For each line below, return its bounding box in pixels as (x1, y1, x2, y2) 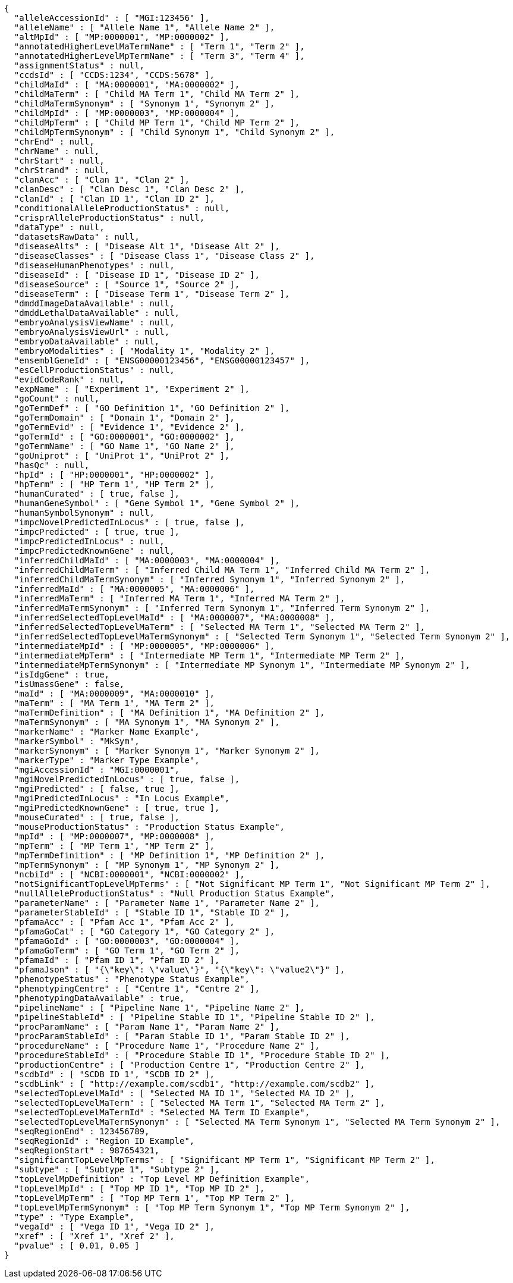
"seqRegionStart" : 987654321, (14, 1146, 160, 1155)
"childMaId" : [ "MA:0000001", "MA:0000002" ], (14, 80, 240, 89)
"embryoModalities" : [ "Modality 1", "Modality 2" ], (14, 346, 275, 356)
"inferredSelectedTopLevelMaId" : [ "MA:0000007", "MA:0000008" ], (14, 613, 335, 622)
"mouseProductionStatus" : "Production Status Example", (14, 822, 285, 832)
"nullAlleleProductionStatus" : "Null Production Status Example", (14, 889, 335, 898)
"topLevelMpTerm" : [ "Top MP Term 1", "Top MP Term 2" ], (14, 1193, 295, 1203)
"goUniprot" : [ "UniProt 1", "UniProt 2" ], (14, 451, 230, 460)
